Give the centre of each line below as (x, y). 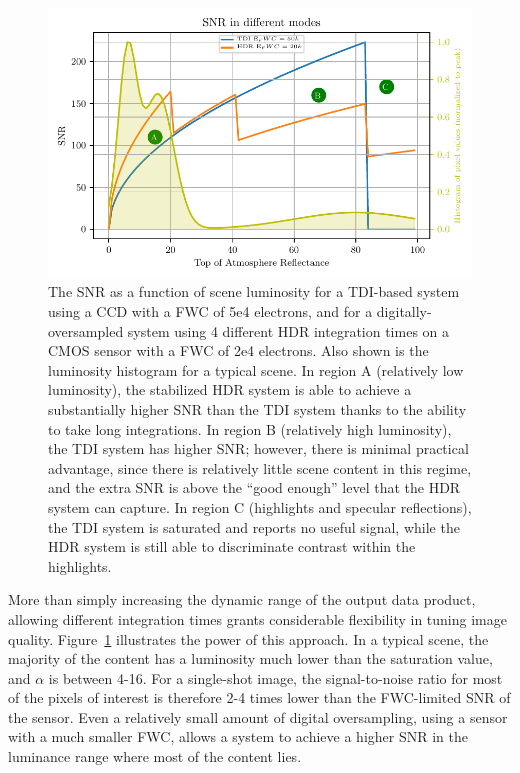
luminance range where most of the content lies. (155, 756)
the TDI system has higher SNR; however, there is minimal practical (258, 448)
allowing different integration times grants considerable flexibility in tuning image (257, 618)
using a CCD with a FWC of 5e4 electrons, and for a (210, 311)
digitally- (404, 311)
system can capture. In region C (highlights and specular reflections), (260, 506)
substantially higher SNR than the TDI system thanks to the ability (257, 408)
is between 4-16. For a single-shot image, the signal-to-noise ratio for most (275, 677)
